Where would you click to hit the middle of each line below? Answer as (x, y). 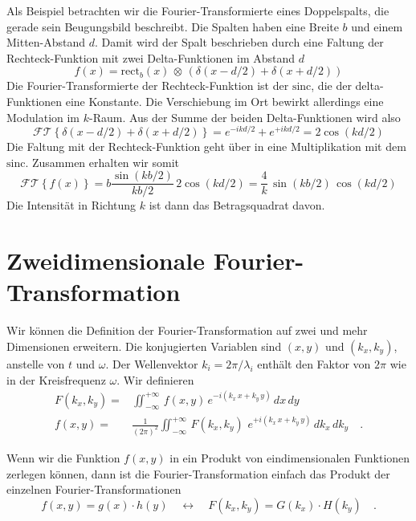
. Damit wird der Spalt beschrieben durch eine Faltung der (239, 42)
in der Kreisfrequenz (56, 379)
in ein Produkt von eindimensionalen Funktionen (290, 457)
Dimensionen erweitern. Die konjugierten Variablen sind (144, 346)
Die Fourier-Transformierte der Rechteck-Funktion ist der (148, 85)
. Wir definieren (155, 379)
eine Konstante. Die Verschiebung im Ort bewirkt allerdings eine (224, 101)
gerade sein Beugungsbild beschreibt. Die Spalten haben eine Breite (173, 26)
